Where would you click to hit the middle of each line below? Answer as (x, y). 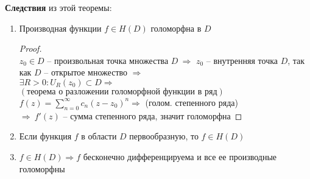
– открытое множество (86, 72)
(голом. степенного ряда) (192, 102)
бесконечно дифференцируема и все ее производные (180, 156)
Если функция (45, 136)
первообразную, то (164, 136)
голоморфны (42, 168)
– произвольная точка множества (108, 60)
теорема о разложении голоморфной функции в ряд (122, 92)
